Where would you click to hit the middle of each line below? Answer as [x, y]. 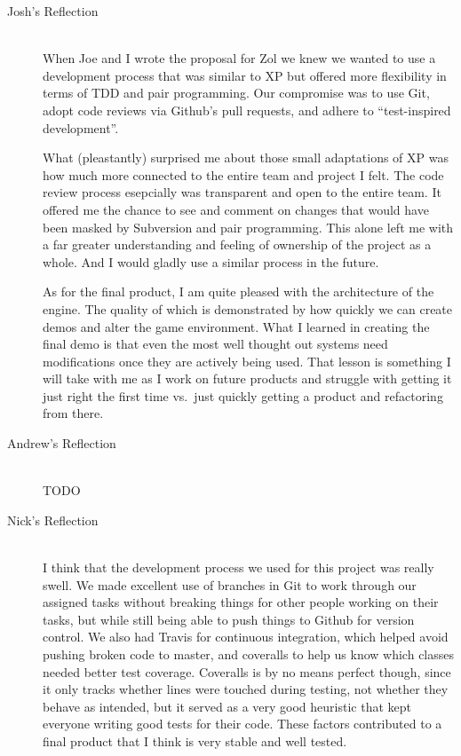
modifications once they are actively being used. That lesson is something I [247, 361]
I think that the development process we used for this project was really [238, 567]
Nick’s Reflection [53, 520]
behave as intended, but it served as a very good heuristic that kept [227, 706]
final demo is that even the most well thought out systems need [215, 344]
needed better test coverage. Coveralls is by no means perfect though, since [247, 671]
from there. [73, 413]
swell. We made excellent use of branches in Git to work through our [230, 584]
